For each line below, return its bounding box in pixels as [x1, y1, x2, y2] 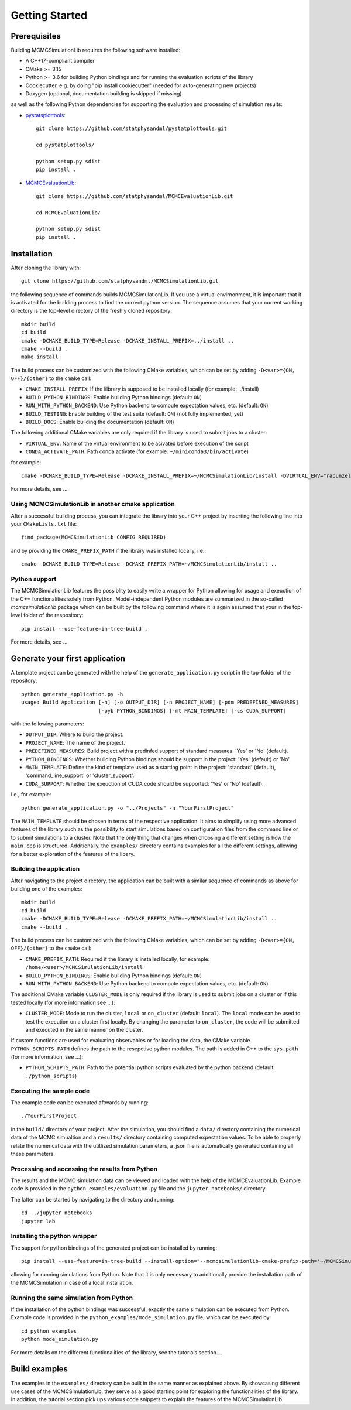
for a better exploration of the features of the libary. [11, 850, 135, 857]
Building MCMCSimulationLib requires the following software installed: [11, 47, 181, 54]
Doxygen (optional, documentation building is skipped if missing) [25, 90, 182, 97]
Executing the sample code [11, 1087, 90, 1095]
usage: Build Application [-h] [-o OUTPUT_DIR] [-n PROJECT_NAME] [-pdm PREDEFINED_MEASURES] [21, 699, 299, 706]
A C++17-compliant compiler [25, 57, 95, 64]
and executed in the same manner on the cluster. [25, 1026, 143, 1033]
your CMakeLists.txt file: [11, 520, 77, 527]
